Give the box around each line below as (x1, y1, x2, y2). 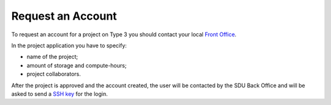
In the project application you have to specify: (11, 42, 127, 49)
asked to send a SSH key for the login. (11, 90, 108, 98)
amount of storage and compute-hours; (26, 61, 127, 69)
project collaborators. (26, 71, 81, 78)
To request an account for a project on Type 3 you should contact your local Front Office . (11, 31, 237, 38)
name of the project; (26, 53, 78, 61)
